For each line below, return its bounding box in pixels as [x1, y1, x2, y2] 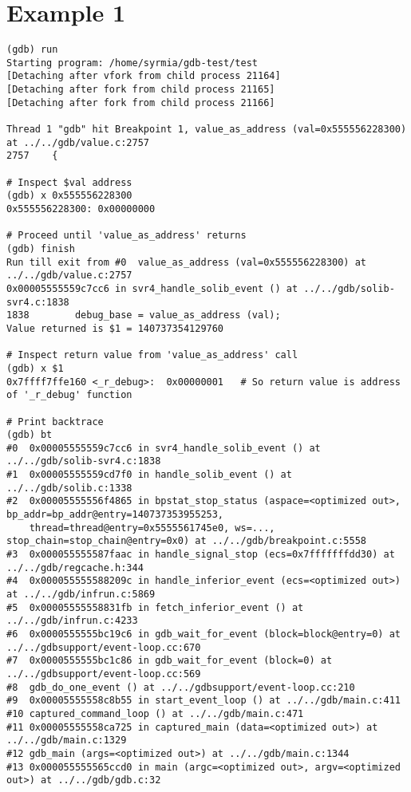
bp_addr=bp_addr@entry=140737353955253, [6, 509, 224, 521]
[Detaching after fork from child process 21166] [6, 97, 275, 108]
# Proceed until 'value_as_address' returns [6, 230, 247, 242]
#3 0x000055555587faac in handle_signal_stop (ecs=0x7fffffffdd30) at [6, 549, 395, 561]
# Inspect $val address [6, 176, 132, 188]
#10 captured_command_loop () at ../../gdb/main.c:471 [6, 707, 304, 719]
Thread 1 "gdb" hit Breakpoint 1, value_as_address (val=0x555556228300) [6, 124, 407, 136]
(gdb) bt [6, 429, 53, 441]
